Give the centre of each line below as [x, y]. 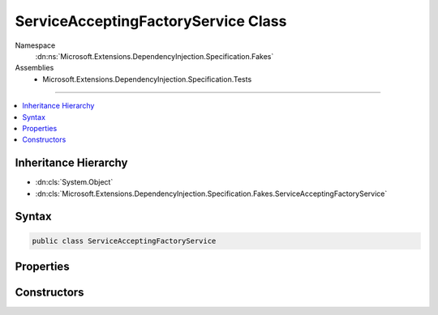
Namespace [35, 45]
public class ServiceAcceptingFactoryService [124, 241]
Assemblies [34, 68]
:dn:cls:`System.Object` [74, 182]
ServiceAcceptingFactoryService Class [151, 21]
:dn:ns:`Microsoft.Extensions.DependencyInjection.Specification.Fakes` [155, 56]
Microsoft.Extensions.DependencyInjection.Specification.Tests [147, 79]
